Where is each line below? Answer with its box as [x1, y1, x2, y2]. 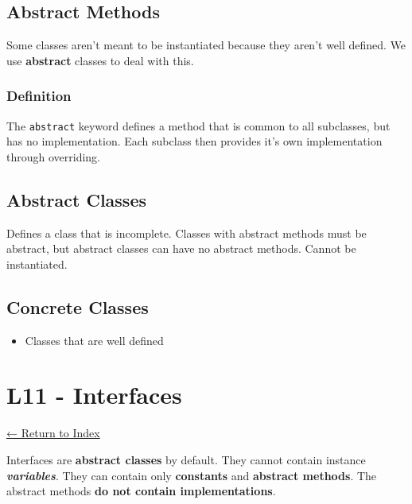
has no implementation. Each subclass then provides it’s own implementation [6, 133, 383, 149]
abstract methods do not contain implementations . [6, 483, 276, 499]
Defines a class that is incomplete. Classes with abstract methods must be [6, 224, 367, 241]
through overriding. [6, 148, 100, 165]
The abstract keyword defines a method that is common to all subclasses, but [6, 117, 391, 134]
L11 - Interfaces [6, 378, 182, 411]
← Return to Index [6, 425, 100, 441]
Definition [6, 86, 72, 106]
